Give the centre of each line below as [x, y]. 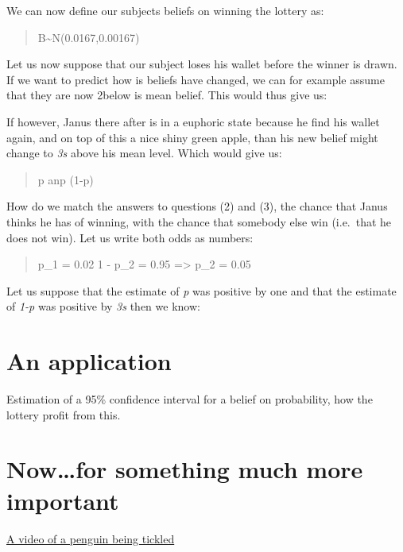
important [63, 500]
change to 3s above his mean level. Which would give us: [144, 153]
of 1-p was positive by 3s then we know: [103, 306]
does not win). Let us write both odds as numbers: [130, 237]
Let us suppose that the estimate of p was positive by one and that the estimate [201, 290]
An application [89, 361]
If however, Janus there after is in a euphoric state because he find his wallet [193, 121]
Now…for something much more [185, 469]
